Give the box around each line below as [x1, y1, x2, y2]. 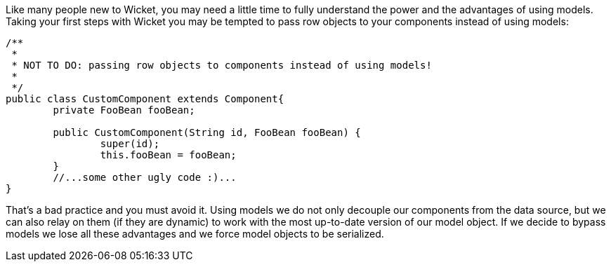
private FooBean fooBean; [53, 104, 195, 116]
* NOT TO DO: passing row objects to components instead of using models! [11, 60, 432, 71]
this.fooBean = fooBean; [100, 149, 237, 160]
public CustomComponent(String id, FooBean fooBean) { [53, 127, 361, 138]
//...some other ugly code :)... [53, 172, 237, 183]
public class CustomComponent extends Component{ [6, 93, 284, 104]
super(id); [100, 138, 160, 149]
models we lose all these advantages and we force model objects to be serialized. [6, 228, 384, 240]
